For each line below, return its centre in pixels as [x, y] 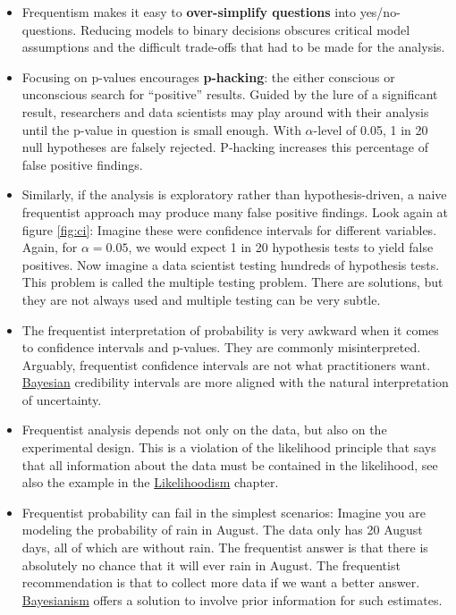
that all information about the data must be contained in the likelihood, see [230, 464]
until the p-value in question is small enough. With [161, 129]
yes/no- [380, 12]
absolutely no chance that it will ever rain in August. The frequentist [211, 564]
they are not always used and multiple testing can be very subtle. [201, 299]
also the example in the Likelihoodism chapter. [150, 482]
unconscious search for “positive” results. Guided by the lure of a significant [230, 94]
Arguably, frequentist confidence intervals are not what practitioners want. [226, 364]
